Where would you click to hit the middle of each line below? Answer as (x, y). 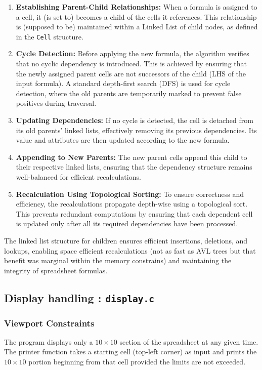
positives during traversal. (56, 103)
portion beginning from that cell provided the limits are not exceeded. (137, 362)
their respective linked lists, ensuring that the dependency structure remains (134, 167)
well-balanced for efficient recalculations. (78, 176)
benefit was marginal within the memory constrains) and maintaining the (118, 260)
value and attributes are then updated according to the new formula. (123, 140)
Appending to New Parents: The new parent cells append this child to (132, 157)
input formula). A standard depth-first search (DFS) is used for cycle (123, 83)
